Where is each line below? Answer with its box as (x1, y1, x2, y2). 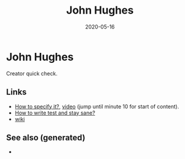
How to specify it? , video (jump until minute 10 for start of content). (14, 103, 180, 110)
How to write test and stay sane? (14, 109, 95, 116)
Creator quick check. (6, 69, 58, 77)
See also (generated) (6, 132, 86, 142)
